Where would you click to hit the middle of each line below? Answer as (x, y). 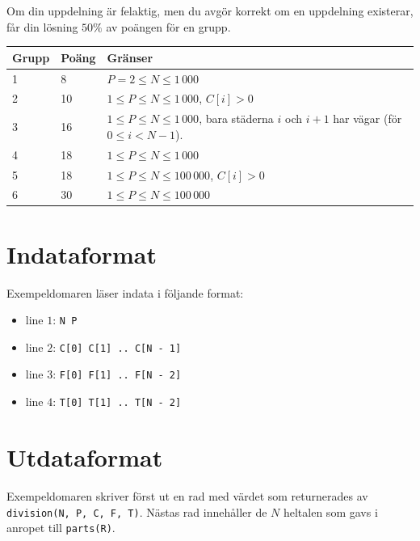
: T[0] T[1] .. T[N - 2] (117, 402)
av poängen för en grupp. (168, 26)
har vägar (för (367, 118)
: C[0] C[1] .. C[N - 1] (117, 347)
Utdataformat (85, 456)
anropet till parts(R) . (61, 528)
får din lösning (42, 26)
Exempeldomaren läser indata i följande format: (125, 292)
